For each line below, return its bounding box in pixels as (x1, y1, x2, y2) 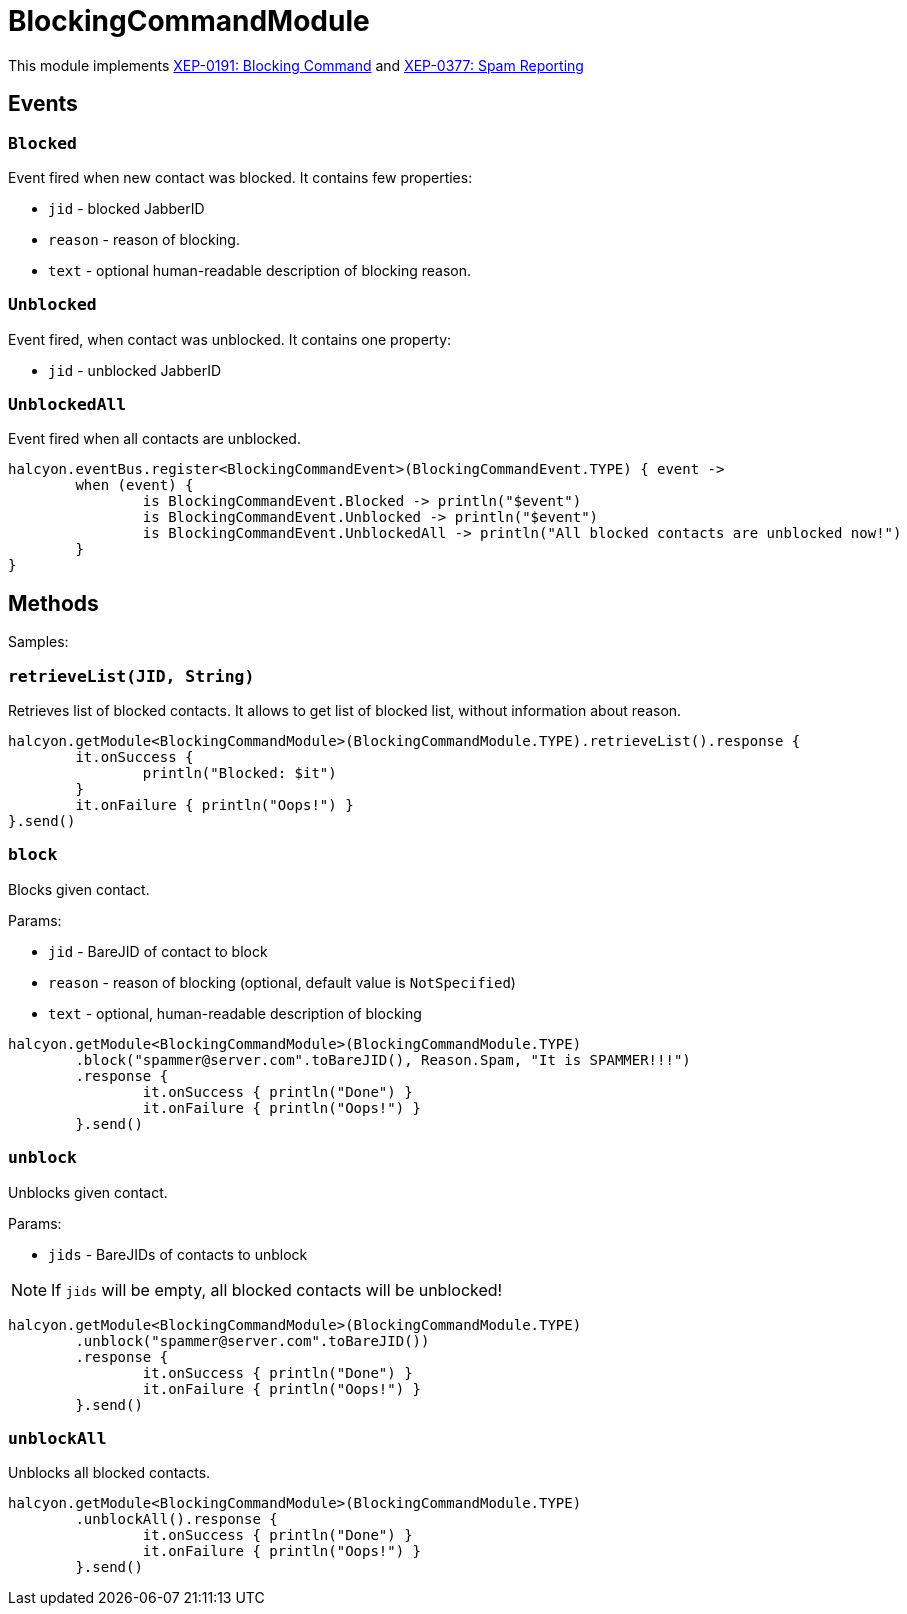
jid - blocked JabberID (48, 199, 205, 217)
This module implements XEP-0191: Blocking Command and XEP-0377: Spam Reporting (8, 56, 584, 74)
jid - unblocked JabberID (48, 361, 222, 379)
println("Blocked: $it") (142, 765, 337, 782)
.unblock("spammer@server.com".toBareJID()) (75, 1332, 430, 1349)
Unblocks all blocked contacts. (8, 1464, 211, 1482)
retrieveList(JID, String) (8, 666, 255, 686)
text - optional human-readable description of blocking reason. (48, 261, 472, 279)
